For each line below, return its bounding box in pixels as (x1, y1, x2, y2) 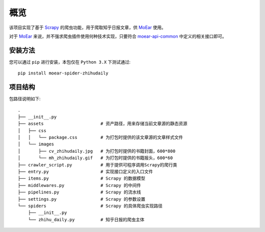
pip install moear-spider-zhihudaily (18, 70, 109, 76)
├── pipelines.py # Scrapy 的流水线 (18, 189, 141, 195)
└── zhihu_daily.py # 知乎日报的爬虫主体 (27, 217, 145, 222)
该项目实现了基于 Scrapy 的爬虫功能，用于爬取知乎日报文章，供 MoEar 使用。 (9, 24, 166, 30)
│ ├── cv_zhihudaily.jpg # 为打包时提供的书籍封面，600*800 (18, 148, 176, 154)
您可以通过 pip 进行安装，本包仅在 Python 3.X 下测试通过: (9, 59, 131, 65)
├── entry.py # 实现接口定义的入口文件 (18, 169, 153, 175)
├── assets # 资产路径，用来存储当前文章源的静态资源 (18, 121, 187, 127)
